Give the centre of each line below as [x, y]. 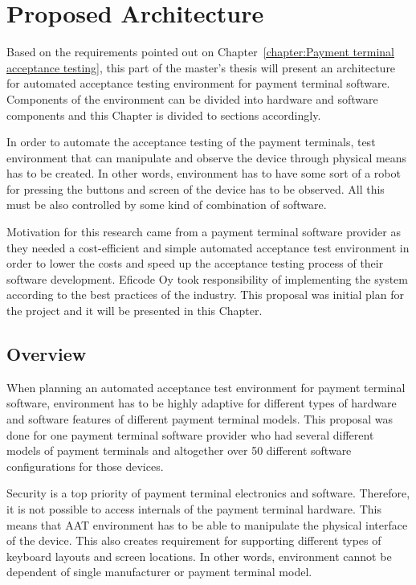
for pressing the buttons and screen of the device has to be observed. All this [196, 188]
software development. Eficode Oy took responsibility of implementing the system [207, 278]
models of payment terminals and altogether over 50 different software [179, 450]
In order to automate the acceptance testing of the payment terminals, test [191, 142]
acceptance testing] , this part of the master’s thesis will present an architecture [201, 67]
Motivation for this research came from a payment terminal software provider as [204, 232]
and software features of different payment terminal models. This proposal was [200, 419]
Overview [47, 354]
